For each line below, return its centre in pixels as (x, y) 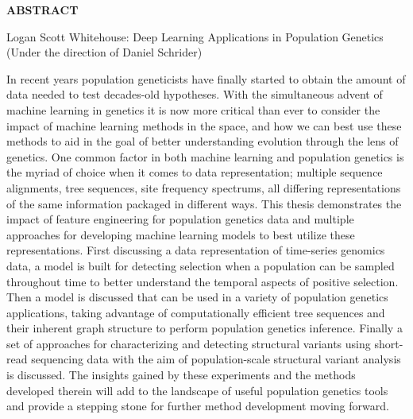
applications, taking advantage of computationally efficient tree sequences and (196, 312)
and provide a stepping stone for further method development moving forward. (198, 406)
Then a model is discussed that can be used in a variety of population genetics (197, 297)
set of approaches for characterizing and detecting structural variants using (189, 343)
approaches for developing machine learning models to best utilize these (181, 234)
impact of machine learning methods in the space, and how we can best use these (204, 125)
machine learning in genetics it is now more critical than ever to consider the (193, 109)
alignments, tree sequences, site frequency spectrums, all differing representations (204, 187)
